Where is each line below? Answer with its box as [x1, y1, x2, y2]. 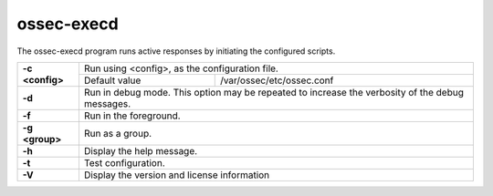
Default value [83, 74, 142, 87]
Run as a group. [83, 127, 152, 139]
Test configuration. [83, 156, 165, 169]
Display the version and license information [83, 169, 270, 181]
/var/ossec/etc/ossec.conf [219, 74, 334, 87]
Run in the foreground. [83, 109, 182, 122]
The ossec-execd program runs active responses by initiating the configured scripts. [16, 46, 336, 57]
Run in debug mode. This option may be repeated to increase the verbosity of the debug [83, 86, 465, 98]
